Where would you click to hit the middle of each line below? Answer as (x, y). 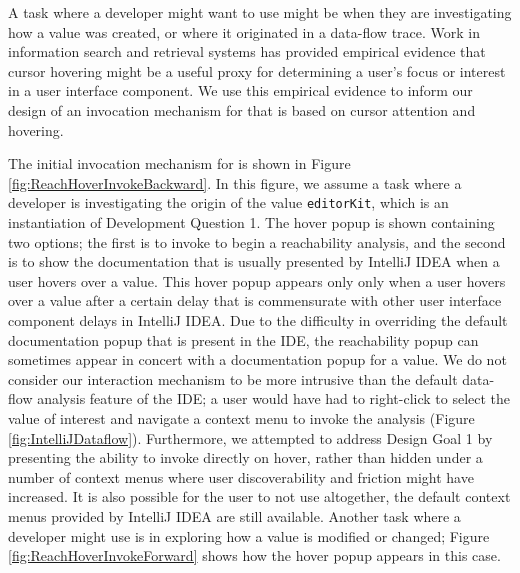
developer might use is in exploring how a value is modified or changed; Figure (249, 535)
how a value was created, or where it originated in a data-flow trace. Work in (244, 31)
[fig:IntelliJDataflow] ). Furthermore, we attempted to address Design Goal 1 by (250, 437)
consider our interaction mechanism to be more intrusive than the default (233, 378)
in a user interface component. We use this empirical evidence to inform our (240, 90)
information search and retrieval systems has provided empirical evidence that (247, 51)
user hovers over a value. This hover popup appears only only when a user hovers (257, 280)
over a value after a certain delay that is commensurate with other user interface (255, 300)
